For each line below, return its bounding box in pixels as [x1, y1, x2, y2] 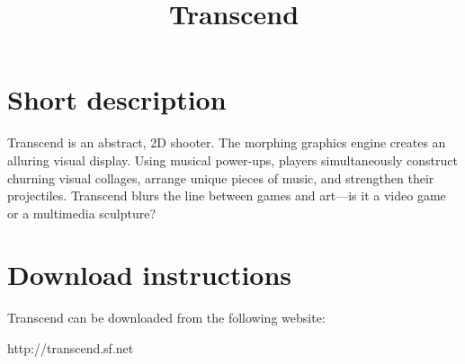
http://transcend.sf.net [7, 339, 134, 357]
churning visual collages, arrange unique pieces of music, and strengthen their [7, 168, 434, 187]
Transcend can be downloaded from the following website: [7, 308, 326, 327]
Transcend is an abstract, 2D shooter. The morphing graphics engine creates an [7, 133, 446, 152]
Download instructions [7, 256, 292, 293]
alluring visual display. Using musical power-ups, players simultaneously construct [7, 150, 458, 169]
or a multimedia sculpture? [7, 203, 156, 222]
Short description [7, 81, 227, 118]
